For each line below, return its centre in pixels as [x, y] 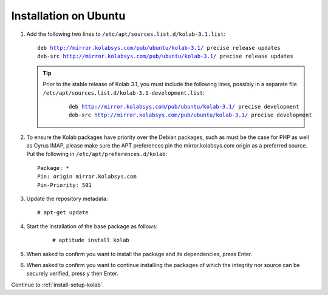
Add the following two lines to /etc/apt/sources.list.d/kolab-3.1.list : [126, 34]
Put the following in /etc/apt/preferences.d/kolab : [97, 154]
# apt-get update [63, 213]
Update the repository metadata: [67, 199]
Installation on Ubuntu [68, 16]
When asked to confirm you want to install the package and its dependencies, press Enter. [139, 254]
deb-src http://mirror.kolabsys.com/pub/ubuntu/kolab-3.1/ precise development [190, 115]
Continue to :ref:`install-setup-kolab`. [58, 285]
